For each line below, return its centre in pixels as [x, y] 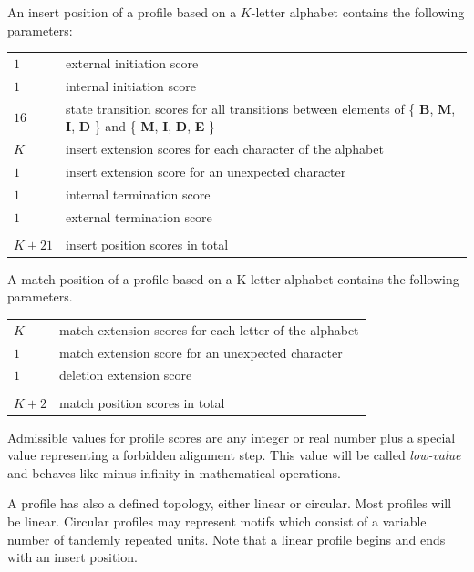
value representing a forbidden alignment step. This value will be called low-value [234, 455]
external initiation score [132, 62]
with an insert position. [72, 557]
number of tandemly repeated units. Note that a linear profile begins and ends [227, 539]
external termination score [139, 216]
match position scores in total [142, 402]
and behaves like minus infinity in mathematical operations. [174, 472]
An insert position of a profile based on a [122, 12]
